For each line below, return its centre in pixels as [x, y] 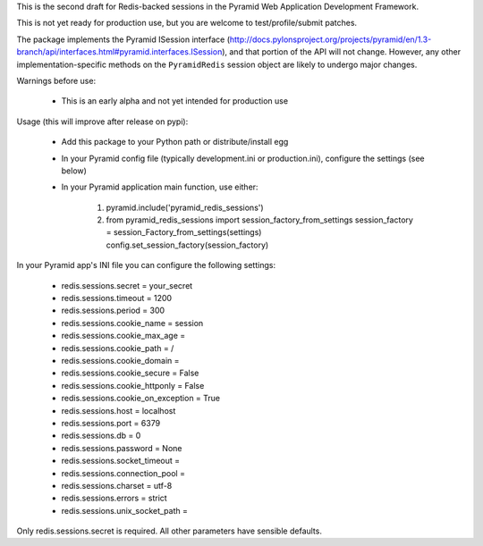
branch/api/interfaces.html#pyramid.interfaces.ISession [119, 52]
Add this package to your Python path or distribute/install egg [175, 142]
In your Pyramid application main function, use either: [160, 187]
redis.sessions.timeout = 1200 [117, 298]
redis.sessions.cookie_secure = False [130, 373]
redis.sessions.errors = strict [114, 498]
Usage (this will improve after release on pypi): [102, 122]
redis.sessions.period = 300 [113, 311]
